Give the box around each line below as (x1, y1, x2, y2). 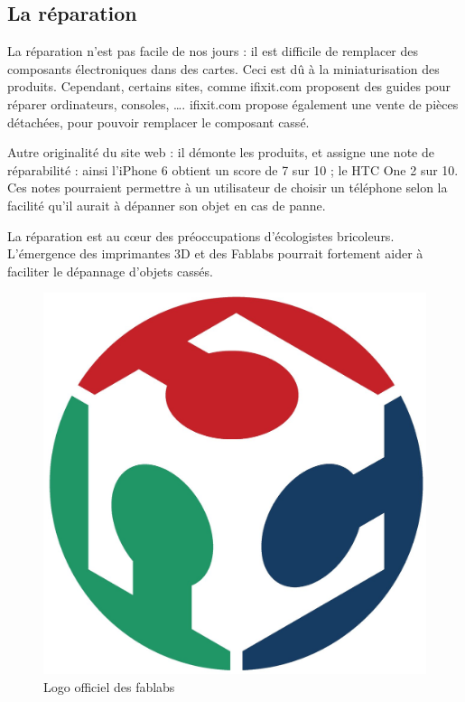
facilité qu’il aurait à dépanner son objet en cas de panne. (7, 195, 326, 214)
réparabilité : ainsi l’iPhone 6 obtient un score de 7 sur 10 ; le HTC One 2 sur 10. (7, 160, 459, 179)
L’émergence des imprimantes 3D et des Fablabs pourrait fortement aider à (7, 244, 423, 263)
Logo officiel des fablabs (43, 677, 175, 696)
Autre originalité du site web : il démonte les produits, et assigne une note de (7, 143, 434, 162)
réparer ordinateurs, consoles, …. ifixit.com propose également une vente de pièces (7, 94, 459, 113)
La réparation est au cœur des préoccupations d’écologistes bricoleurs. (7, 226, 395, 245)
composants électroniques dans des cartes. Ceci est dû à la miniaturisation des (7, 59, 440, 78)
